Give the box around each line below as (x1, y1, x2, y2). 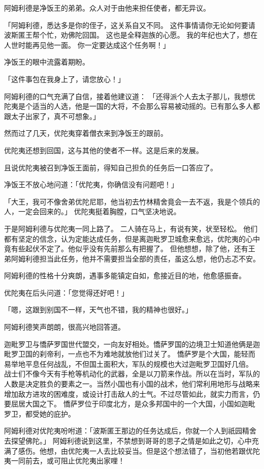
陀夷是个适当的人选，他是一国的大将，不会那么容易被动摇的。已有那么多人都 (4, 101, 260, 111)
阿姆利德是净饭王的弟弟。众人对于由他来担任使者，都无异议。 (4, 3, 210, 13)
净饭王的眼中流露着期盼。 (4, 56, 89, 67)
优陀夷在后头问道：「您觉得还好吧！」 (4, 287, 128, 298)
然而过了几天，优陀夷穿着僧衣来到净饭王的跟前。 (4, 128, 168, 138)
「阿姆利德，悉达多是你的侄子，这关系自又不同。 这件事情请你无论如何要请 (4, 19, 255, 30)
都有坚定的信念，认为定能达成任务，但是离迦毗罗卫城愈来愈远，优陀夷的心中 (4, 233, 260, 244)
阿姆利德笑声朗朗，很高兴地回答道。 (4, 321, 125, 332)
